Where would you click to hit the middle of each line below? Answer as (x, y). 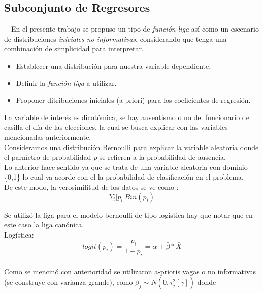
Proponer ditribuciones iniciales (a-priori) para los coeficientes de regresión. (133, 100)
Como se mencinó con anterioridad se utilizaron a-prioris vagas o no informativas (130, 271)
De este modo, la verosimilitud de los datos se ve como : (91, 186)
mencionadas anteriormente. (48, 137)
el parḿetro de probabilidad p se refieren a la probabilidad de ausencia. (115, 157)
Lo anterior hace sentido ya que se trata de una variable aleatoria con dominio (126, 167)
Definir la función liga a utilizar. (66, 83)
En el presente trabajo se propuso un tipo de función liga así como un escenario (135, 29)
